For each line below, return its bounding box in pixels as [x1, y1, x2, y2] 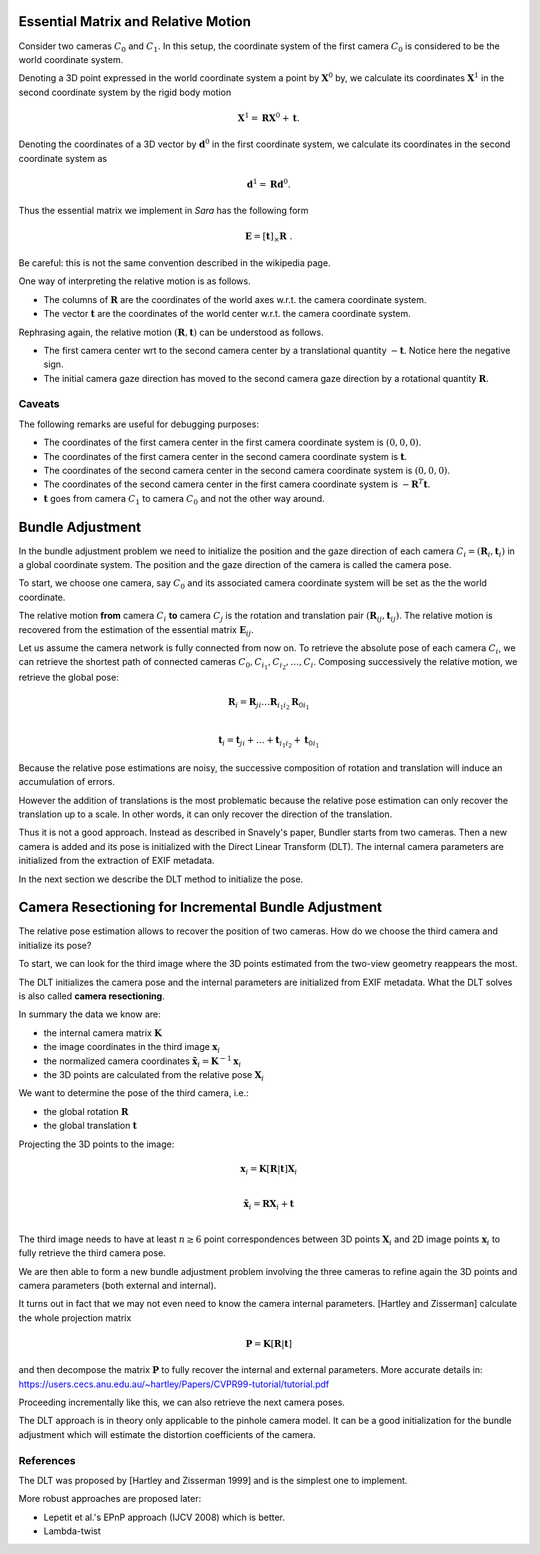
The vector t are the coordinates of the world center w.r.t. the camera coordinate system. [43, 308, 412, 320]
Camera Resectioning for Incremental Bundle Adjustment [18, 899, 382, 916]
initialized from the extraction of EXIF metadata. [18, 855, 215, 867]
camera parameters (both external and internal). [18, 1279, 217, 1291]
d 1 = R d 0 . [246, 177, 292, 190]
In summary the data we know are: [18, 1008, 162, 1020]
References [18, 1453, 76, 1467]
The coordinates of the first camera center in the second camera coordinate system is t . [43, 450, 408, 462]
